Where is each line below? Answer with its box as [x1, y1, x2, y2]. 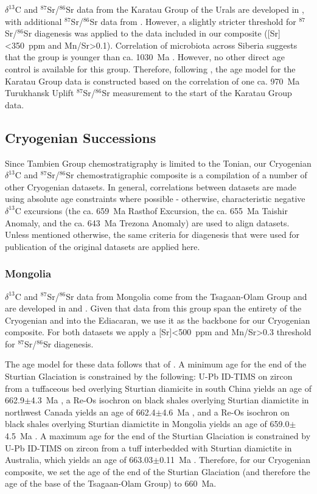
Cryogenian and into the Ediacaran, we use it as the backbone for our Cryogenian [5, 313, 310, 326]
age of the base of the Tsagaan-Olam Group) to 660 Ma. [5, 477, 217, 490]
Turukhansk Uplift [5, 86, 74, 99]
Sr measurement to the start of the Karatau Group [102, 86, 292, 99]
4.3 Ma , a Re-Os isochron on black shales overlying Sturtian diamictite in [30, 394, 309, 406]
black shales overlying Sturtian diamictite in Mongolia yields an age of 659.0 [5, 417, 290, 430]
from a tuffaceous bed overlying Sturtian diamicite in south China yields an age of [5, 381, 312, 394]
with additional [5, 15, 62, 27]
